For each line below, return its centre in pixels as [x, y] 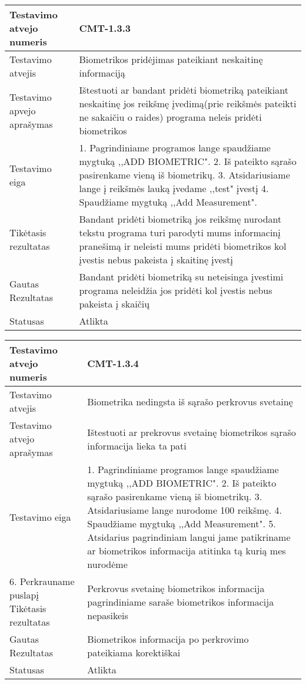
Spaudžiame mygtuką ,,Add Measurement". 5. [182, 523]
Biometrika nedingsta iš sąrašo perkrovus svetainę [190, 401]
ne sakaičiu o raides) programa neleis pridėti [170, 117]
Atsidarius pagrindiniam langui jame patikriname [189, 537]
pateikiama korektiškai [134, 652]
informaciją [102, 73]
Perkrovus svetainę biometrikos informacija [176, 588]
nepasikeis [108, 615]
